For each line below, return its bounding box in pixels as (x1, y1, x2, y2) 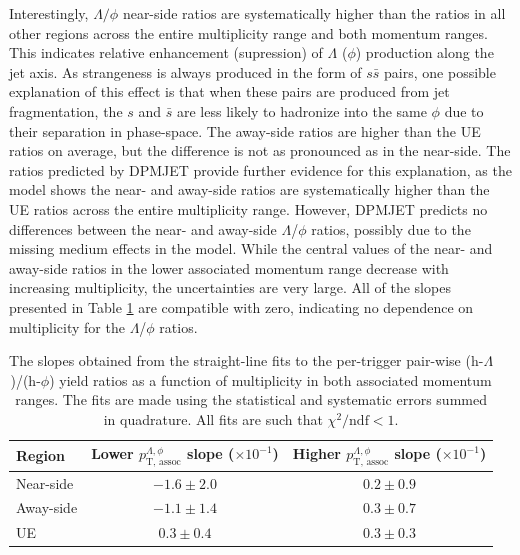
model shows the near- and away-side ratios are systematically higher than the (9, 179, 490, 200)
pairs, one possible (384, 61, 496, 82)
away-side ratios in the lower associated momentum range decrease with (9, 257, 449, 278)
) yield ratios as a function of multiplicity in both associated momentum (49, 369, 492, 390)
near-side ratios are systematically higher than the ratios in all (122, 3, 506, 23)
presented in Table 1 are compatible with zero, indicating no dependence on (9, 296, 474, 317)
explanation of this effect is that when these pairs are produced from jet (9, 81, 450, 102)
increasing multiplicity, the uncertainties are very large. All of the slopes (9, 277, 451, 298)
